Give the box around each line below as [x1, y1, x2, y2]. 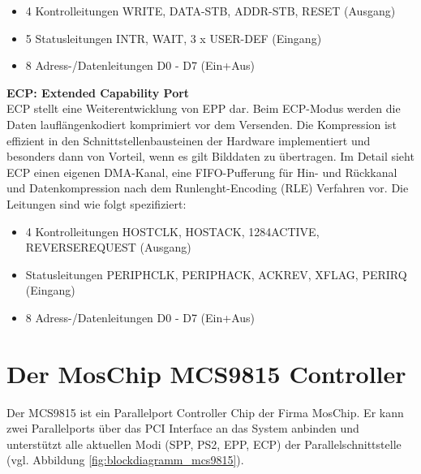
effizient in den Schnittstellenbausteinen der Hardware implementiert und [6, 131, 371, 149]
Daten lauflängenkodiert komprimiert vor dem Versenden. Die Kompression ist [6, 115, 397, 132]
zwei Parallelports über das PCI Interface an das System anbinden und [6, 420, 359, 437]
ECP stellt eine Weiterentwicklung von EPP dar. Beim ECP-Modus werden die [6, 100, 401, 117]
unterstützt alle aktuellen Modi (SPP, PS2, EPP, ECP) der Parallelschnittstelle [6, 435, 402, 452]
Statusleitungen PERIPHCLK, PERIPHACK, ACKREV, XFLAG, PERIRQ [25, 265, 407, 282]
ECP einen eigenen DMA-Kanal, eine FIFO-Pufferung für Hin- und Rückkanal [6, 163, 397, 180]
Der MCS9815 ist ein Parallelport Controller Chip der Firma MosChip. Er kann [6, 403, 404, 420]
